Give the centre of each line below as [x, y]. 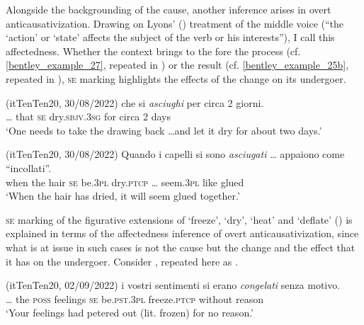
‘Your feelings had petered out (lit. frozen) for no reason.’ [130, 313]
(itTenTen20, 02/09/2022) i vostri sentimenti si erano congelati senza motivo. [173, 285]
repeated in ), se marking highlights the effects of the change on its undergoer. [176, 78]
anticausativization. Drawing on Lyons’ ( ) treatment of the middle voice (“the [175, 23]
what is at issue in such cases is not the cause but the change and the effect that [181, 247]
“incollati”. [29, 167]
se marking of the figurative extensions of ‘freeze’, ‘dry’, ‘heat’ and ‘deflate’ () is [179, 219]
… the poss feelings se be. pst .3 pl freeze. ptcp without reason [135, 298]
